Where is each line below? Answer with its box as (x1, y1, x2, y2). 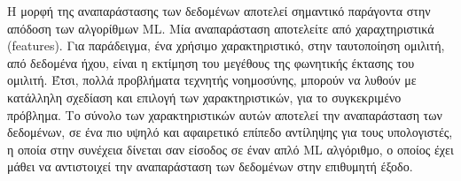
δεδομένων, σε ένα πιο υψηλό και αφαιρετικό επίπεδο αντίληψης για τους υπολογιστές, (7, 123, 453, 141)
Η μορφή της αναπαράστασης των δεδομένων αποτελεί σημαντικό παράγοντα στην (7, 2, 431, 19)
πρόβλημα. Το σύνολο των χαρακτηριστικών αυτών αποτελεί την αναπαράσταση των (7, 105, 442, 124)
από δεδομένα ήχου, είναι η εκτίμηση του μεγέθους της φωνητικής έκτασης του (7, 53, 415, 72)
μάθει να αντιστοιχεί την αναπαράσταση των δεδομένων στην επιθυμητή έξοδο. (7, 157, 413, 176)
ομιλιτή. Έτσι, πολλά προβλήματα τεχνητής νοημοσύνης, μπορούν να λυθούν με (7, 71, 417, 89)
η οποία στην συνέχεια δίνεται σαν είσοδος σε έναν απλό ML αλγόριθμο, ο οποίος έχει (7, 140, 454, 158)
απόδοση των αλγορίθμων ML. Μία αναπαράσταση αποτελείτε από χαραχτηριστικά (7, 19, 434, 37)
